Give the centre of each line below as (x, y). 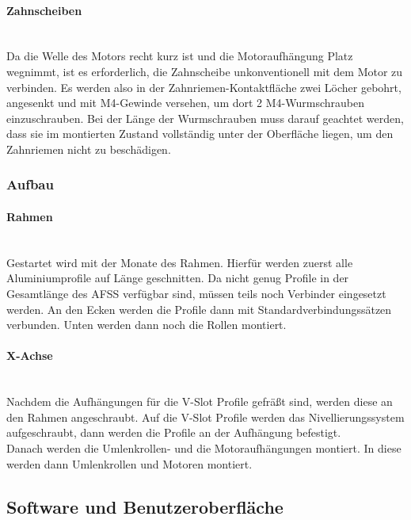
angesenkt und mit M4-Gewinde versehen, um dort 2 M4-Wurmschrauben (186, 103)
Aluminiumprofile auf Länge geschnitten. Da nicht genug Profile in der (178, 278)
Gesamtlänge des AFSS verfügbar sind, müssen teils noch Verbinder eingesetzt (196, 293)
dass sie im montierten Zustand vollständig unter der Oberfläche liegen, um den (200, 134)
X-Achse (30, 356)
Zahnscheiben (44, 10)
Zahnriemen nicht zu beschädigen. (89, 149)
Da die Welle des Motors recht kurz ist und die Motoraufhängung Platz (180, 56)
